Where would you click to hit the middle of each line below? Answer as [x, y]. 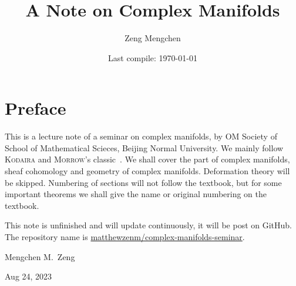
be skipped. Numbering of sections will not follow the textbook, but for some [143, 182]
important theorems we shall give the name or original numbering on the [136, 194]
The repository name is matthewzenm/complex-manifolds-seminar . [125, 237]
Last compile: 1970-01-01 [153, 57]
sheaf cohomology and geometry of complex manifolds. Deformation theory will [147, 171]
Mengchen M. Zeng [40, 256]
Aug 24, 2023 [28, 276]
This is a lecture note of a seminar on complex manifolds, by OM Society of [141, 136]
